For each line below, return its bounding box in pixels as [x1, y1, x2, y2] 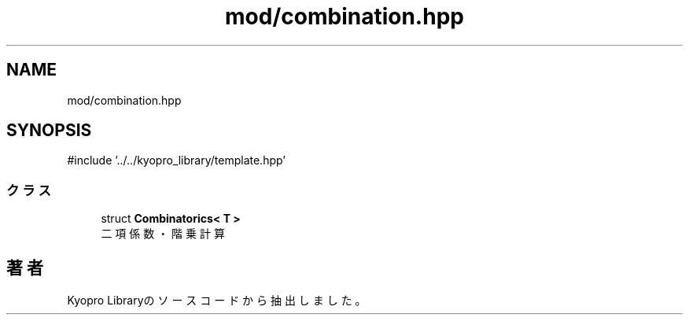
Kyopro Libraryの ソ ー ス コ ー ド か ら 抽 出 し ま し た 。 [67, 293, 367, 308]
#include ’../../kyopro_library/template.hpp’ [67, 153, 286, 168]
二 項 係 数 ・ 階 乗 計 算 [101, 227, 225, 241]
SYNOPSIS [6, 120, 92, 141]
